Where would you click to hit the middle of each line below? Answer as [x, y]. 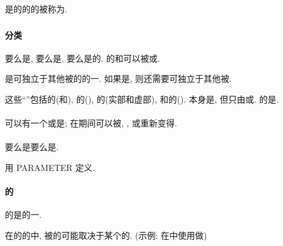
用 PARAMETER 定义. [50, 167]
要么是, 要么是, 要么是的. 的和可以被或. [83, 58]
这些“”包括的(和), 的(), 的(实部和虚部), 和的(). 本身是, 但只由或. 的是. [142, 99]
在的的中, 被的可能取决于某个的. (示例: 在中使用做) [106, 235]
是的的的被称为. [36, 9]
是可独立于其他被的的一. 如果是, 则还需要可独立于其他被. [118, 78]
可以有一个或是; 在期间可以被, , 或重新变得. [91, 123]
